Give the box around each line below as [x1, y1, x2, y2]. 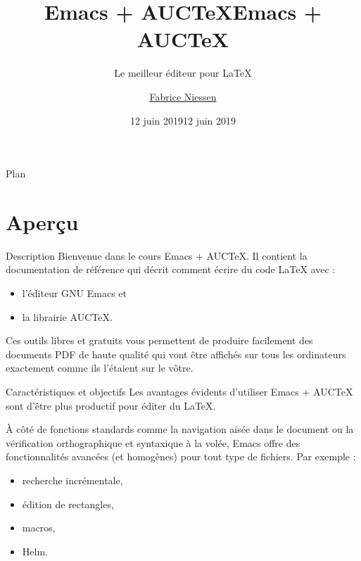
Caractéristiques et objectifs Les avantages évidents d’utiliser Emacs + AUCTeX [6, 384, 353, 398]
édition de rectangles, [22, 496, 114, 511]
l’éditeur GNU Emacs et [22, 286, 127, 300]
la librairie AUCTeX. [22, 309, 113, 324]
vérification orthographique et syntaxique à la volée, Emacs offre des [6, 435, 300, 450]
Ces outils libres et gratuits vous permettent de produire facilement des [6, 333, 313, 348]
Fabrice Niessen [149, 89, 217, 103]
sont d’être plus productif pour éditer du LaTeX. [6, 398, 216, 412]
